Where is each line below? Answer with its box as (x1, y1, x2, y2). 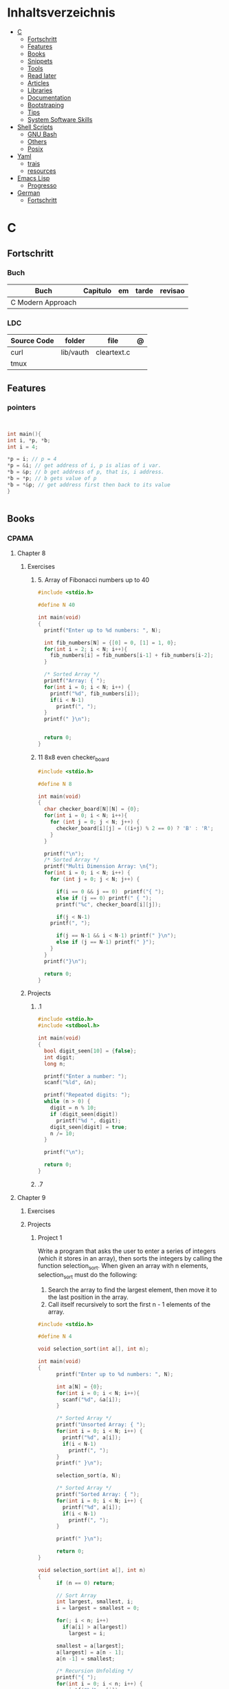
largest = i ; (68, 1630, 106, 1637)
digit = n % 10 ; (50, 1104, 97, 1112)
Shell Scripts (17, 123, 54, 131)
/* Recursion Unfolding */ (56, 1668, 134, 1675)
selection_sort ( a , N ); (56, 1472, 122, 1479)
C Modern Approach (10, 298, 77, 307)
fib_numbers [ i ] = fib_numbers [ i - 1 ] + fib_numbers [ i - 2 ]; (50, 652, 214, 659)
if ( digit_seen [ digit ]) (50, 1110, 118, 1117)
